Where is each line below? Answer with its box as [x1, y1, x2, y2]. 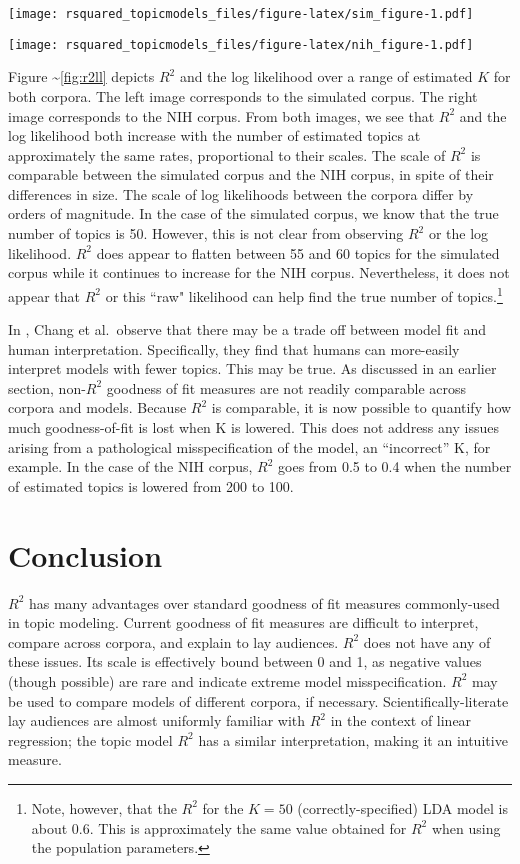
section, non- [8, 377, 86, 398]
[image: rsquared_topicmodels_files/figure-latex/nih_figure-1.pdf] [8, 37, 474, 52]
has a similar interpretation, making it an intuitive [198, 729, 508, 750]
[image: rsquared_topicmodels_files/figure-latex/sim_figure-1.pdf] [8, 7, 474, 21]
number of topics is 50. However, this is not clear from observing [8, 223, 404, 244]
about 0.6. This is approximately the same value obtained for [31, 817, 407, 838]
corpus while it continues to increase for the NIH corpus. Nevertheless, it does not [8, 262, 510, 283]
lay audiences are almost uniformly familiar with [8, 710, 306, 731]
